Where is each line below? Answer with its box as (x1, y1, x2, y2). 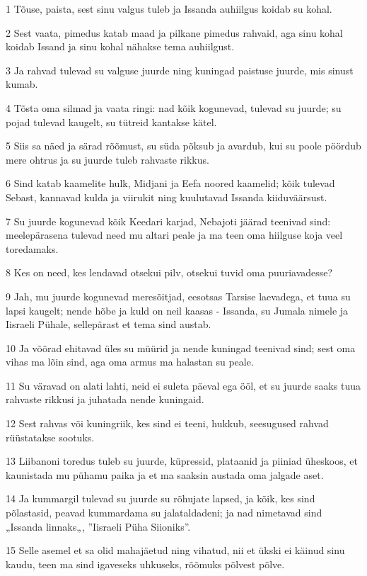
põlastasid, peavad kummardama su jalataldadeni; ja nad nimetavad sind (6, 505, 322, 520)
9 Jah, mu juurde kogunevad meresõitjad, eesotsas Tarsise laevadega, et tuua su (6, 288, 351, 303)
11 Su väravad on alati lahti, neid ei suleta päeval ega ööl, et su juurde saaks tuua (6, 378, 361, 393)
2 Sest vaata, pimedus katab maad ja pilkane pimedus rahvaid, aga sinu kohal (6, 25, 343, 40)
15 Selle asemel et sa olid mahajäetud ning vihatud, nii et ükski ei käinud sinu (6, 543, 345, 558)
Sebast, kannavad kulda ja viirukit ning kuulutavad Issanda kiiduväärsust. (6, 189, 327, 204)
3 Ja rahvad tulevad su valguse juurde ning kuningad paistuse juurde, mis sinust (6, 62, 354, 77)
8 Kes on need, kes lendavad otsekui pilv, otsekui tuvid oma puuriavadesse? (6, 265, 333, 280)
